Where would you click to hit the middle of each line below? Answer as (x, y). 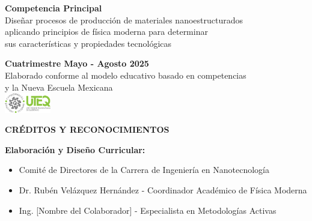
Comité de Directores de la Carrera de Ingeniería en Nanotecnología (144, 170)
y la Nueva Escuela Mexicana (59, 87)
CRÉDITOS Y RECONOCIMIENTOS (87, 129)
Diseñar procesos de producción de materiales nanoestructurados (124, 20)
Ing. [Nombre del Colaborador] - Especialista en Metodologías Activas (148, 210)
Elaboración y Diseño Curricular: (75, 149)
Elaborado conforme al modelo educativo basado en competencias (126, 75)
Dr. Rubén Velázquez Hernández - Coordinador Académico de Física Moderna (163, 190)
